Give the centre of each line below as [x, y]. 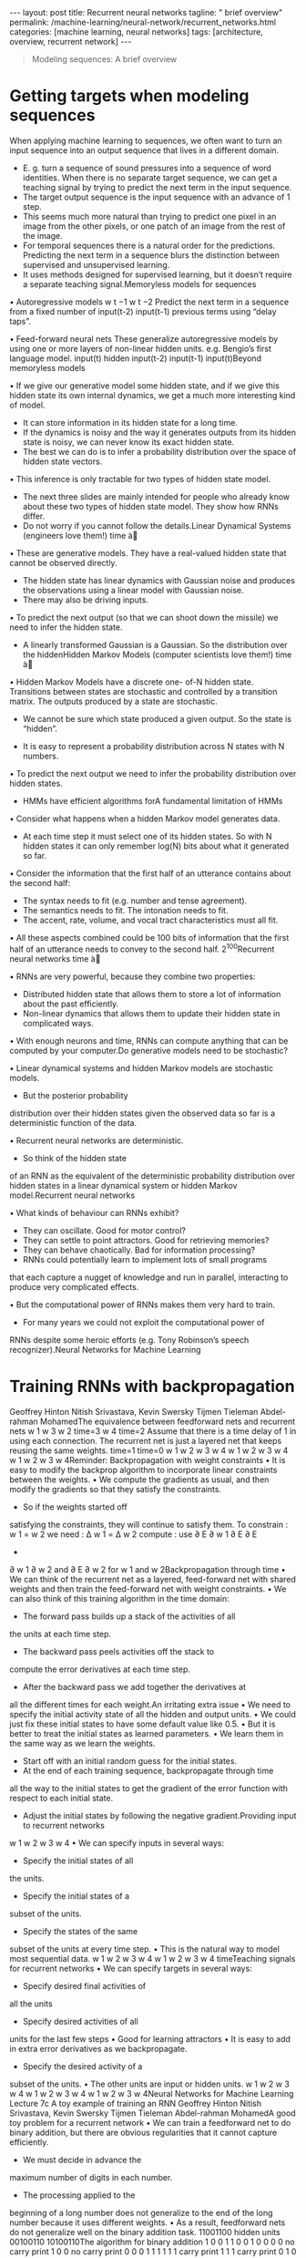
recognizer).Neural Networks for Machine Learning [105, 1349]
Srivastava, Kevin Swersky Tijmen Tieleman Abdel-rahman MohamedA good [153, 2113]
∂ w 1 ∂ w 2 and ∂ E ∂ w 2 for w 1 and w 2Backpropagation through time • [148, 1569]
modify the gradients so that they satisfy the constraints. [115, 1489]
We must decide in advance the [82, 2160]
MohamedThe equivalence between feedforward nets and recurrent [168, 1421]
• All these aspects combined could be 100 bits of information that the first [149, 937]
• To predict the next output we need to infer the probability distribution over [153, 773]
